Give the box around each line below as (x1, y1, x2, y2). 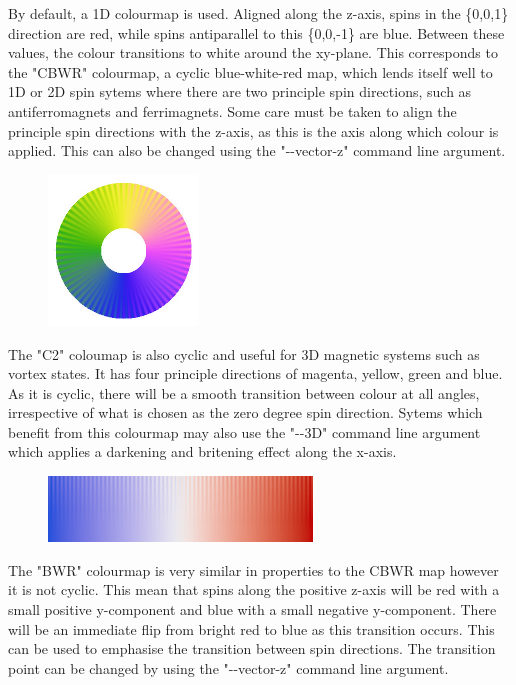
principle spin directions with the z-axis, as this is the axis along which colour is (8, 120, 499, 141)
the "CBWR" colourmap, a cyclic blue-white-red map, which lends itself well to (8, 61, 493, 82)
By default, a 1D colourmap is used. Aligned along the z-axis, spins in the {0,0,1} (8, 3, 509, 23)
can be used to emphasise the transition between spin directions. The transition (8, 638, 496, 659)
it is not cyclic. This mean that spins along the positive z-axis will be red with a (8, 579, 500, 600)
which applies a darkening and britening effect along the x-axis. (8, 441, 397, 462)
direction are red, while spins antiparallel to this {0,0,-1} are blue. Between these (8, 22, 505, 43)
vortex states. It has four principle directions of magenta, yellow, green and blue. (8, 363, 503, 384)
